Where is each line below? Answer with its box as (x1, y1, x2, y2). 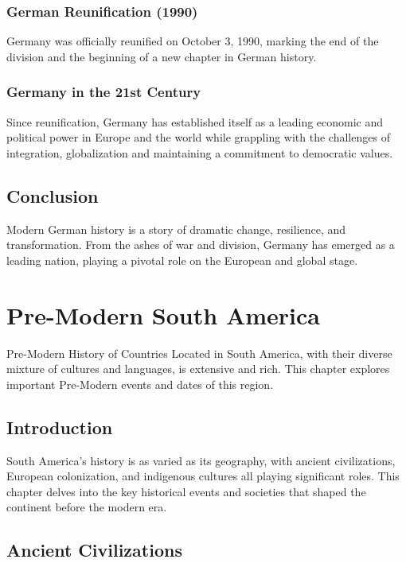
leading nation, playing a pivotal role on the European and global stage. (6, 251, 358, 268)
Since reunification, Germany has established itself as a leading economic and (6, 113, 384, 130)
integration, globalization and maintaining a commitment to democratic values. (6, 144, 393, 161)
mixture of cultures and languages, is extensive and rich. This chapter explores (6, 360, 390, 377)
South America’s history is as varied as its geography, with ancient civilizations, (6, 452, 396, 468)
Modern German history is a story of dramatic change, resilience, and (6, 220, 346, 237)
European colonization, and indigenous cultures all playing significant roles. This (6, 468, 400, 484)
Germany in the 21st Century (6, 82, 201, 102)
